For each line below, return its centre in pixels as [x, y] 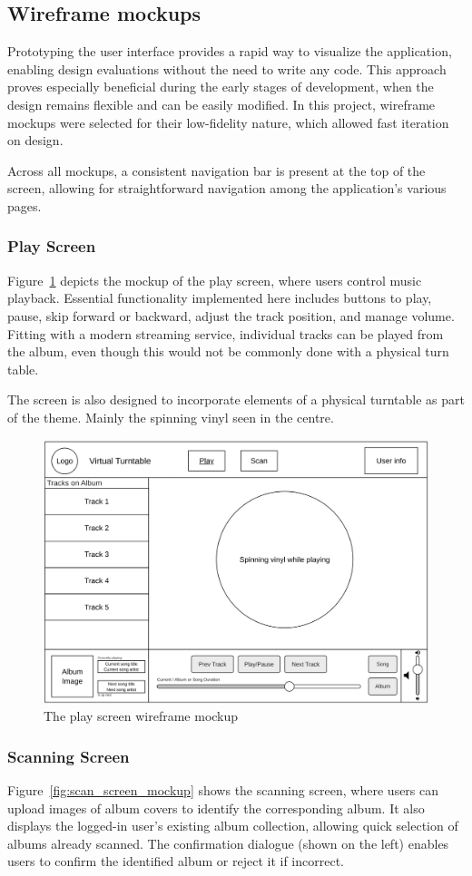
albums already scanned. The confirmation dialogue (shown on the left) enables [228, 843]
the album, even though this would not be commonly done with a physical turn [228, 351]
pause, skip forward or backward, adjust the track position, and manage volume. [231, 315]
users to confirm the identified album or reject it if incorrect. [176, 861]
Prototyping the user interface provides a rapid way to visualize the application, [230, 51]
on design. [35, 140]
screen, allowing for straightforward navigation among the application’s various [227, 188]
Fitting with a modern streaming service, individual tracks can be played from [226, 333]
